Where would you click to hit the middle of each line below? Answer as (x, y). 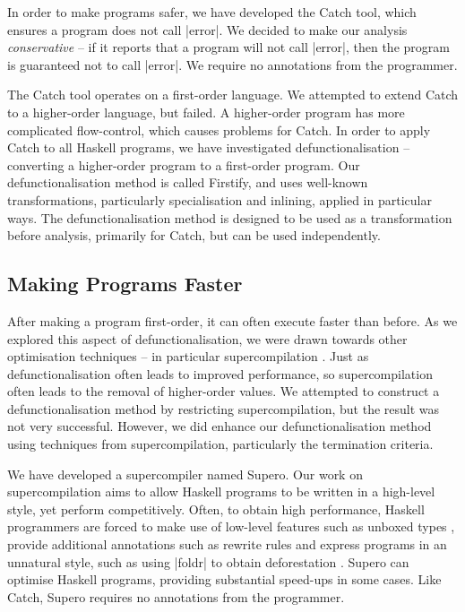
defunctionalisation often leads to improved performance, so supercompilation (220, 373)
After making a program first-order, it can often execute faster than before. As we (232, 320)
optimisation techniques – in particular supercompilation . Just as (188, 356)
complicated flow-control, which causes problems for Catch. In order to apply (219, 129)
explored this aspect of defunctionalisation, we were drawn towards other (207, 338)
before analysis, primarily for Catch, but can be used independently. (194, 235)
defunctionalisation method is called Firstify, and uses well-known (188, 182)
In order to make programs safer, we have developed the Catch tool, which (212, 12)
